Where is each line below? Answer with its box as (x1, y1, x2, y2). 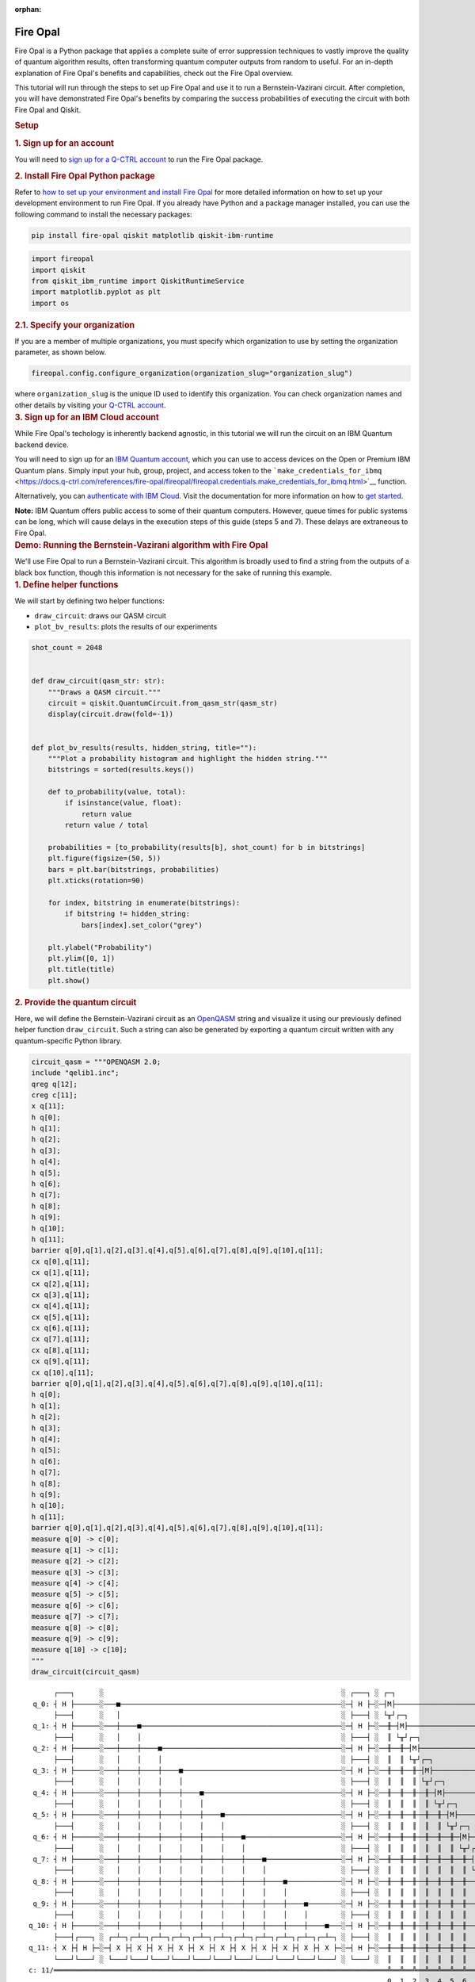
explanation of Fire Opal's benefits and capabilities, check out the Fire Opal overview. (14, 68, 294, 78)
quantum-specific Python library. (14, 1035, 123, 1046)
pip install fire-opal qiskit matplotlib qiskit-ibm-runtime (31, 231, 274, 239)
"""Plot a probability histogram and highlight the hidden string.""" (47, 754, 329, 763)
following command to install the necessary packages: (14, 209, 193, 219)
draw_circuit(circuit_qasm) (31, 1667, 140, 1677)
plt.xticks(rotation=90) (47, 876, 145, 886)
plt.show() (47, 976, 90, 985)
